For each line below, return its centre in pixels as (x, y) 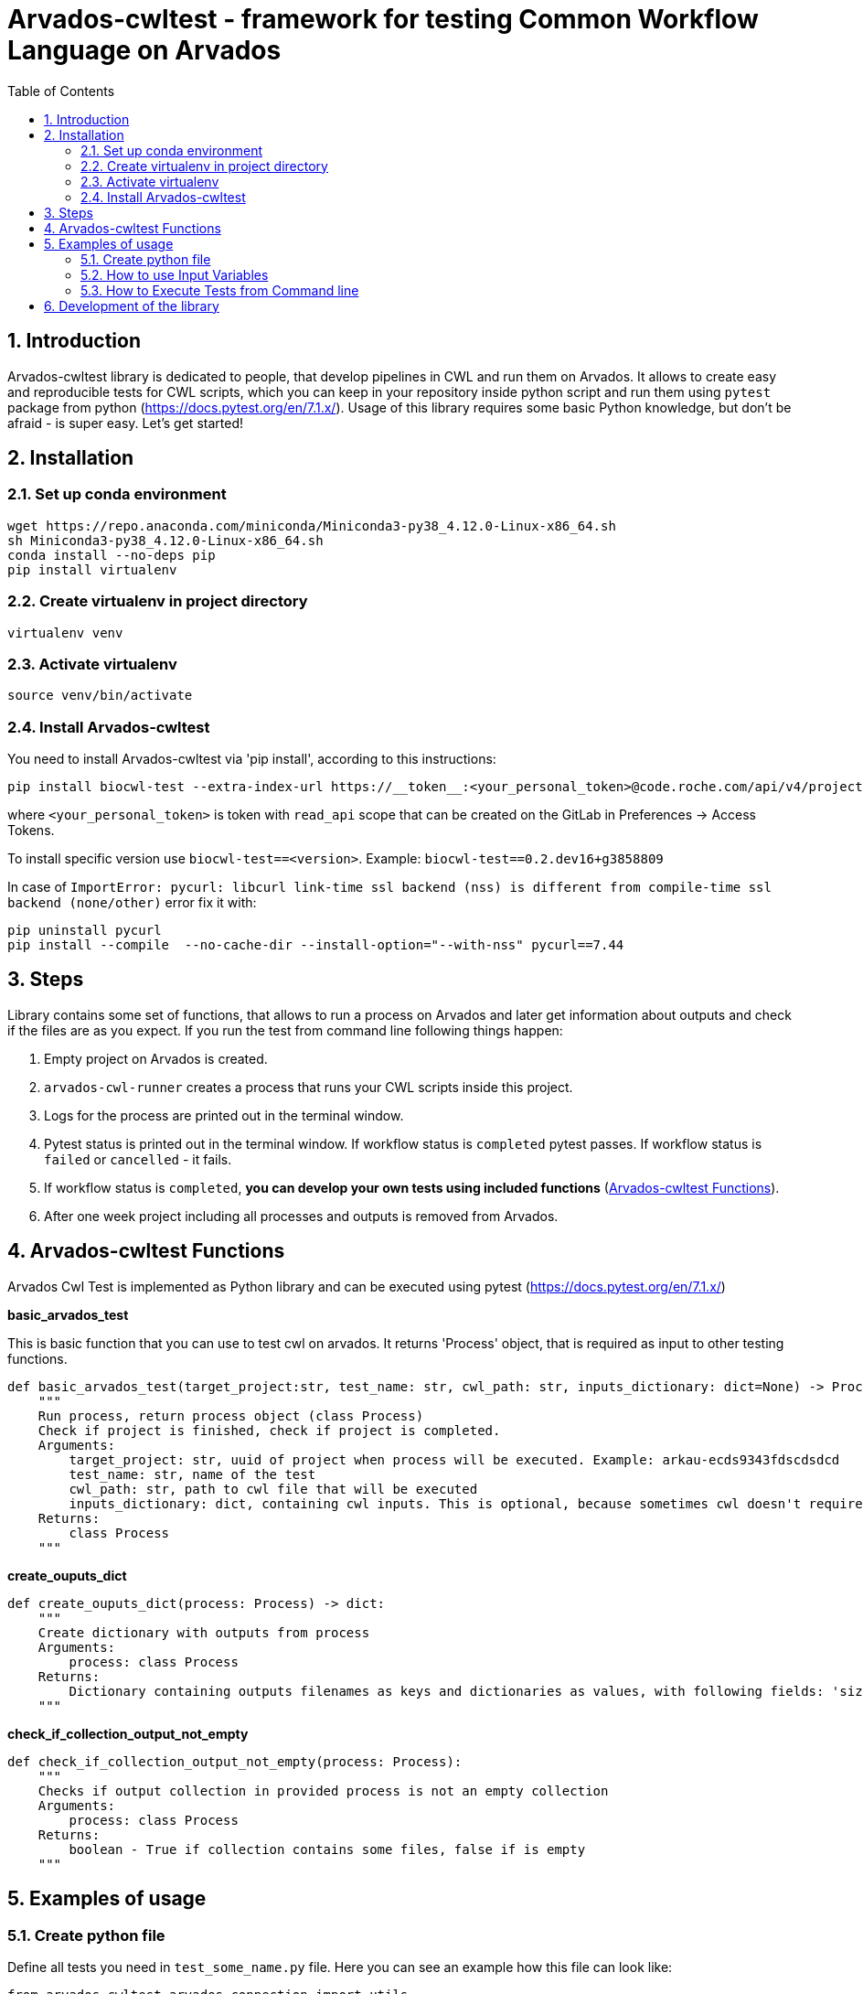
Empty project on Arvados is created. (156, 1058)
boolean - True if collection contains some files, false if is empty (327, 1849)
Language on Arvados (144, 50)
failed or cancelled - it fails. (138, 1159)
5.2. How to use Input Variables (175, 274)
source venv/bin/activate (100, 696)
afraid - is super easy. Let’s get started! (125, 423)
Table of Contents (61, 91)
